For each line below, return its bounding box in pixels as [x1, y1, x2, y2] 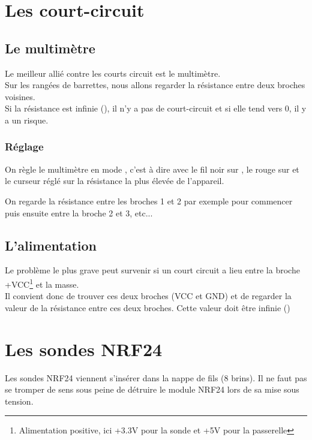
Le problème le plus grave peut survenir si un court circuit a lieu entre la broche [5, 264, 300, 276]
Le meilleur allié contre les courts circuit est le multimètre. [5, 67, 221, 79]
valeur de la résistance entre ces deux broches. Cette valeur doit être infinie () [5, 301, 290, 314]
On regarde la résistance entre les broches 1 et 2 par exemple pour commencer [5, 194, 293, 207]
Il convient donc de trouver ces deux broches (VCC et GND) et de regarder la [5, 290, 292, 302]
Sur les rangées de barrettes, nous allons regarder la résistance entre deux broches [5, 79, 305, 91]
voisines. [5, 90, 35, 103]
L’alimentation [5, 236, 97, 254]
